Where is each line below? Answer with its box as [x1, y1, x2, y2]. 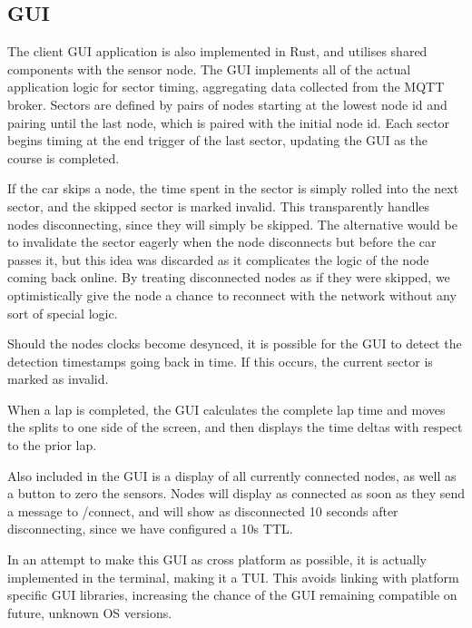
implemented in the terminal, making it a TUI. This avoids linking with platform [7, 567, 459, 586]
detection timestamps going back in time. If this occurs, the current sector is [7, 351, 433, 370]
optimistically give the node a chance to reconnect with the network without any [7, 285, 457, 304]
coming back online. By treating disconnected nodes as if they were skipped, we [7, 268, 450, 287]
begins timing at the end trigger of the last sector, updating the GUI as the [7, 131, 428, 150]
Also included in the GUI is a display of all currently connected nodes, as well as [7, 466, 457, 485]
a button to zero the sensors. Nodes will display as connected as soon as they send [7, 484, 466, 503]
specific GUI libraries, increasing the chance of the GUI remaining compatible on [7, 585, 457, 604]
